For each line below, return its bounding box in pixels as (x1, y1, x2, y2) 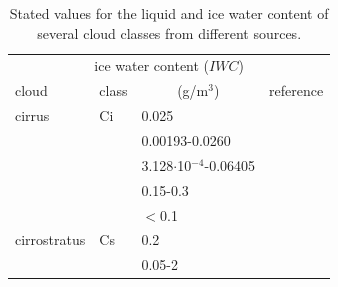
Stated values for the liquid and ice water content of (9, 3, 329, 23)
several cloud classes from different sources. (37, 22, 302, 43)
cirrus (15, 105, 50, 126)
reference (269, 80, 324, 101)
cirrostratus (15, 229, 86, 250)
